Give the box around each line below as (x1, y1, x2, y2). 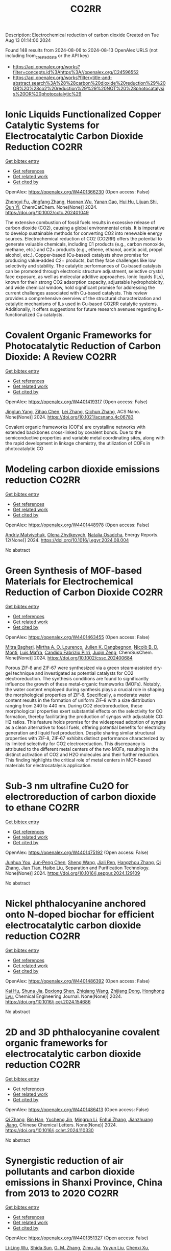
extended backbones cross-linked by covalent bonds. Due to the (5, 429, 142, 435)
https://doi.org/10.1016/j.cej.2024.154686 (5, 998, 91, 1004)
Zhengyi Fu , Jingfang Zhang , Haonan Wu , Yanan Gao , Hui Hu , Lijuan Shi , (5, 199, 158, 205)
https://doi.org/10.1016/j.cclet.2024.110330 (5, 1127, 94, 1133)
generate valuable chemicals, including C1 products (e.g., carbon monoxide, (5, 241, 165, 247)
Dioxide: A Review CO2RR (5, 351, 117, 363)
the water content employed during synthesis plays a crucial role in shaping (5, 686, 164, 692)
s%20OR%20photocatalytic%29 (12, 90, 82, 97)
